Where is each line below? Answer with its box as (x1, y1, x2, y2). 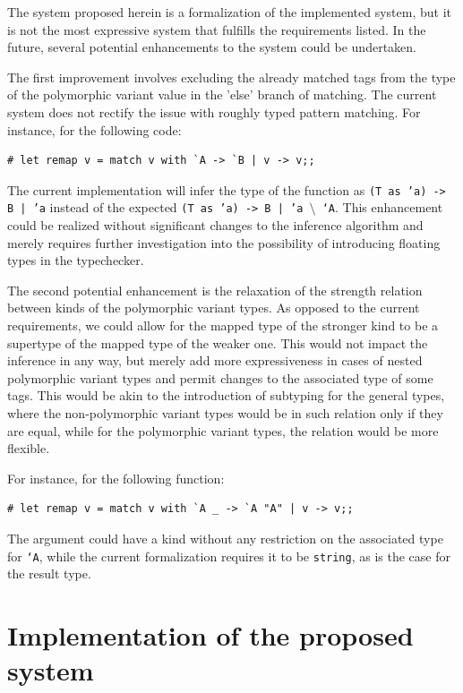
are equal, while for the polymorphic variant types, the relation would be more (7, 421, 439, 440)
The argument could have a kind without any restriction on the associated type (7, 528, 443, 547)
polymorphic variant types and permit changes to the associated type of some (7, 368, 433, 387)
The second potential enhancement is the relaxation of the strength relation (7, 280, 423, 299)
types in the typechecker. (7, 251, 144, 269)
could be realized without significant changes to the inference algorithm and (7, 216, 424, 235)
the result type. (7, 564, 91, 583)
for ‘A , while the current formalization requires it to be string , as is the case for (7, 546, 450, 565)
